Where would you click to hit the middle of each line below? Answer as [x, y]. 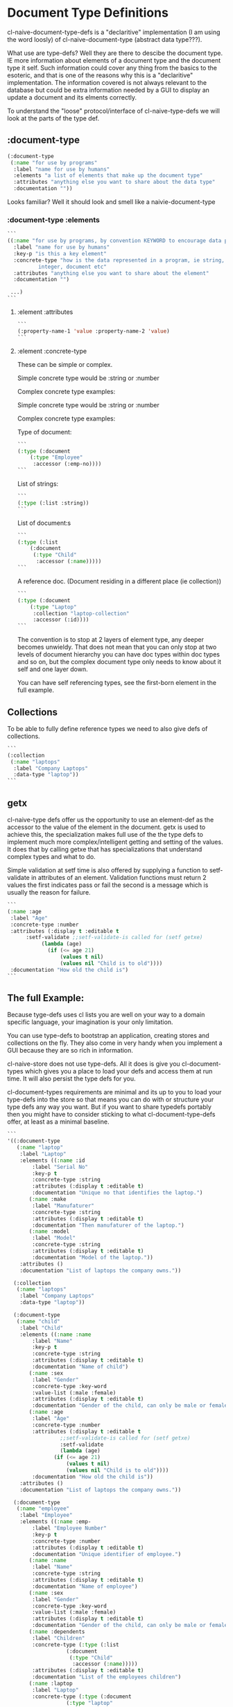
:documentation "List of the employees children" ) [107, 1677]
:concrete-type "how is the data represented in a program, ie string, [119, 260]
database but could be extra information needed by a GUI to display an [109, 90]
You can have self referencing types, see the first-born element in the [117, 683]
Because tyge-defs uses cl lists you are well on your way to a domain [106, 1015]
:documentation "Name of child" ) [80, 1367]
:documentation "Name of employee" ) [85, 1586]
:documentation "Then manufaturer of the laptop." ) [109, 1225]
